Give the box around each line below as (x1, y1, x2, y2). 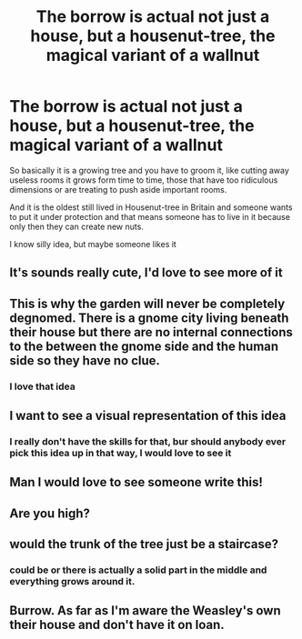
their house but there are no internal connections (9, 324, 294, 340)
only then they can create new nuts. (9, 221, 144, 232)
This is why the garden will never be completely (9, 295, 286, 311)
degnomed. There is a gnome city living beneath (9, 310, 289, 325)
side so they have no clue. (9, 353, 161, 368)
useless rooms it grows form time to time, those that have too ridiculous (9, 175, 278, 185)
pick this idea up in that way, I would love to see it (9, 446, 232, 459)
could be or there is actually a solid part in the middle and (9, 564, 267, 576)
